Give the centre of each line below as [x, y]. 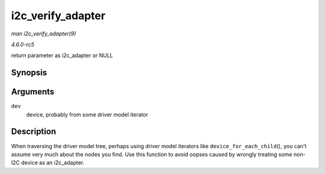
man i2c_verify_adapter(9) [44, 34]
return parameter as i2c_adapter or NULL [62, 55]
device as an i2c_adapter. [53, 163]
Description [34, 132]
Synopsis [29, 73]
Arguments [33, 92]
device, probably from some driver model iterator [87, 115]
